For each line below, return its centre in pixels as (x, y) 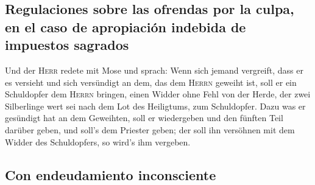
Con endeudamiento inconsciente (111, 174)
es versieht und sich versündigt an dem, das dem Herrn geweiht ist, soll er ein (151, 82)
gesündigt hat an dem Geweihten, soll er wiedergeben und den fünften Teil (144, 118)
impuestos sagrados (67, 45)
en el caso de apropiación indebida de (126, 26)
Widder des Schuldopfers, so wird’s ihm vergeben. (98, 141)
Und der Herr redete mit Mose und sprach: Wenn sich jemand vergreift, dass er (154, 70)
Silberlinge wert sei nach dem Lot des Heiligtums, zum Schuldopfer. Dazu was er (155, 106)
